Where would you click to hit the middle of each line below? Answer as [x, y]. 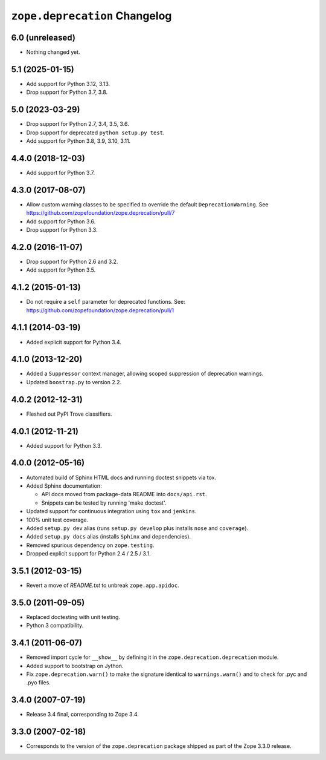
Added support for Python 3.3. [64, 445]
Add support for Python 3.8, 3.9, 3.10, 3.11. [78, 141]
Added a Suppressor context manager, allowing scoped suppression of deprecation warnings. [145, 374]
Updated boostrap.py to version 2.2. [74, 382]
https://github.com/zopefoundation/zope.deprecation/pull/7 [101, 213]
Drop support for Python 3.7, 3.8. [67, 92]
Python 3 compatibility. [55, 626]
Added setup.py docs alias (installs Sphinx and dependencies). [109, 537]
